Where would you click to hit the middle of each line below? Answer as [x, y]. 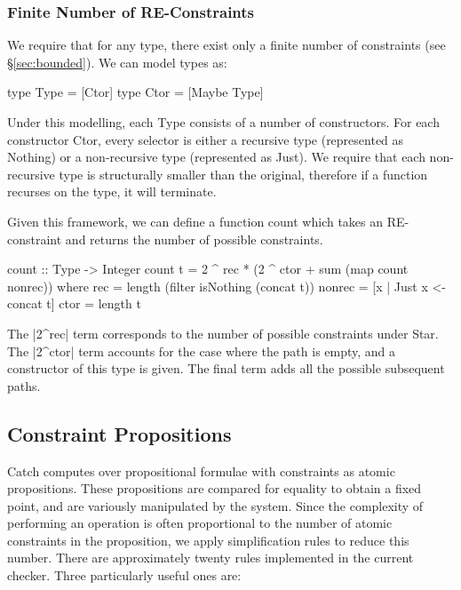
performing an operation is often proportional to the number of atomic [200, 523]
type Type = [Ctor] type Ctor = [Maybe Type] [135, 92]
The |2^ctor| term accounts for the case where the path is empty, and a [202, 351]
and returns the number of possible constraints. [194, 239]
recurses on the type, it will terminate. [112, 191]
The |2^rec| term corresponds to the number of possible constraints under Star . [223, 333]
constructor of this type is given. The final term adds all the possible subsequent [226, 368]
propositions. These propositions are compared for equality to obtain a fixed [215, 488]
